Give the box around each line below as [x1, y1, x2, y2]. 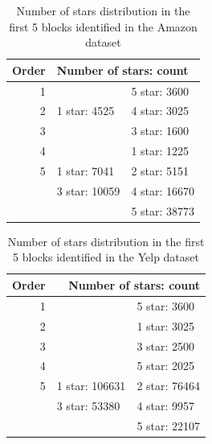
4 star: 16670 [131, 182, 195, 199]
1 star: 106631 [56, 377, 126, 394]
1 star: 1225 [131, 142, 190, 159]
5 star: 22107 [137, 417, 201, 434]
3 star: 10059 [56, 182, 120, 199]
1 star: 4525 [56, 102, 115, 119]
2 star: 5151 [131, 162, 190, 179]
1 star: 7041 [56, 162, 115, 179]
